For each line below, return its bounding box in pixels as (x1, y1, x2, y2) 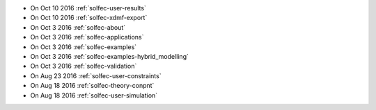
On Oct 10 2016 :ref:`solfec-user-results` (30, 4, 146, 12)
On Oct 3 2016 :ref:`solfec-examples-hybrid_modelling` (30, 52, 189, 60)
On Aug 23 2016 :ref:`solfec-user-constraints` (30, 71, 162, 80)
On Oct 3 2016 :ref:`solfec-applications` (30, 33, 144, 42)
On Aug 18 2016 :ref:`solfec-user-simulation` (30, 91, 158, 100)
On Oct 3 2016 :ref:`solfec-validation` (30, 62, 137, 71)
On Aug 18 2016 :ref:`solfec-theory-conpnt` (30, 82, 155, 90)
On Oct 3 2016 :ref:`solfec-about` (30, 23, 126, 31)
